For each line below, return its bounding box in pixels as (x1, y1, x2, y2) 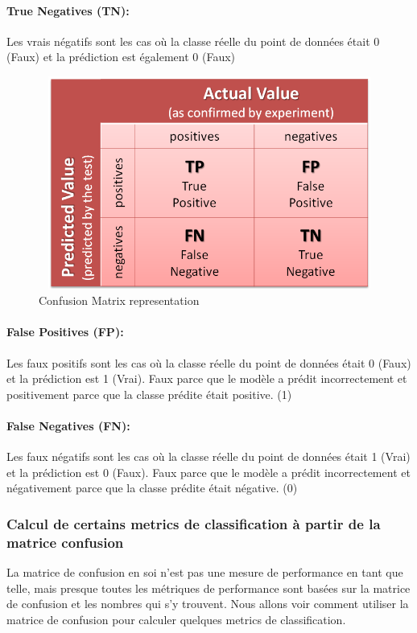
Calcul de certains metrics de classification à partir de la (6, 513, 381, 533)
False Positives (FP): (6, 323, 124, 340)
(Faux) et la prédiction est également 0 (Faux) (6, 48, 236, 65)
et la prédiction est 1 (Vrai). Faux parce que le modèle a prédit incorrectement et (6, 370, 407, 387)
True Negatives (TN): (6, 2, 130, 18)
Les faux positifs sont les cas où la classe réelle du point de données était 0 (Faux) (6, 354, 411, 371)
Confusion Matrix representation (39, 292, 200, 309)
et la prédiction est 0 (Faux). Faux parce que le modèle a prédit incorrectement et (6, 463, 411, 480)
